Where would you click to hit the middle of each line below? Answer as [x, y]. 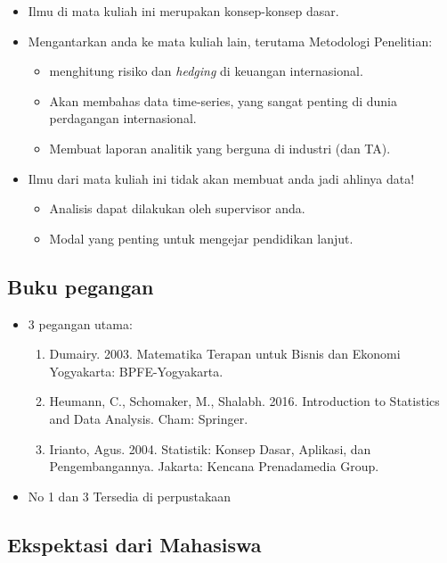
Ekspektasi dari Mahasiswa [134, 544]
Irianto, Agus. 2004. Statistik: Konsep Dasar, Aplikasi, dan [210, 448]
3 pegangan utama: [80, 323]
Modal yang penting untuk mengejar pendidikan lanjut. [201, 238]
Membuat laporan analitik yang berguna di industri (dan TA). [220, 148]
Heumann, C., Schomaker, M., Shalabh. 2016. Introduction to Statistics [244, 401]
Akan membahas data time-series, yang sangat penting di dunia [223, 100]
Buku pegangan [81, 286]
